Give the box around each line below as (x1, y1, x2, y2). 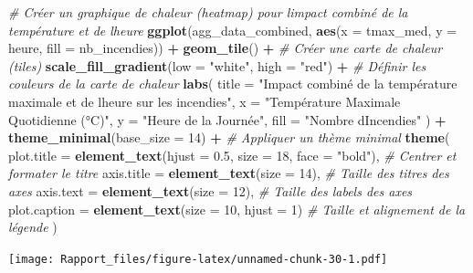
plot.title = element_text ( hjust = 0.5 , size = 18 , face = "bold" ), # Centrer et (8, 145, 457, 164)
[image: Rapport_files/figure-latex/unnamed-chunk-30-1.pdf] (8, 252, 388, 266)
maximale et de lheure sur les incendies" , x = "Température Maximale (8, 91, 401, 110)
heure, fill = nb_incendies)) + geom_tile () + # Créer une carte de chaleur (8, 38, 443, 58)
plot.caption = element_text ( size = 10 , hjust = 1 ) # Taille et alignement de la (8, 199, 466, 218)
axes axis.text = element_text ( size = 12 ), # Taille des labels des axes (8, 181, 413, 200)
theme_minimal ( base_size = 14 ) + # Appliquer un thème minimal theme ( (8, 128, 450, 147)
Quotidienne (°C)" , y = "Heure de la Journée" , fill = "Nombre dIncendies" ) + (8, 110, 447, 129)
